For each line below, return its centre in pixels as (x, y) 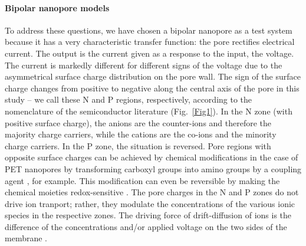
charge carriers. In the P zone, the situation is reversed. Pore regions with (138, 145)
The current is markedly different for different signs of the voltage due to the (144, 65)
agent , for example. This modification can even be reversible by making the (142, 180)
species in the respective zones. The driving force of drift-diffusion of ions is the (148, 215)
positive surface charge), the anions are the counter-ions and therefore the (138, 122)
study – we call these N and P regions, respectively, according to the (129, 99)
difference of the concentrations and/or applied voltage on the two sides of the (146, 226)
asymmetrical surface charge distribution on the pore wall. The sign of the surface (153, 76)
